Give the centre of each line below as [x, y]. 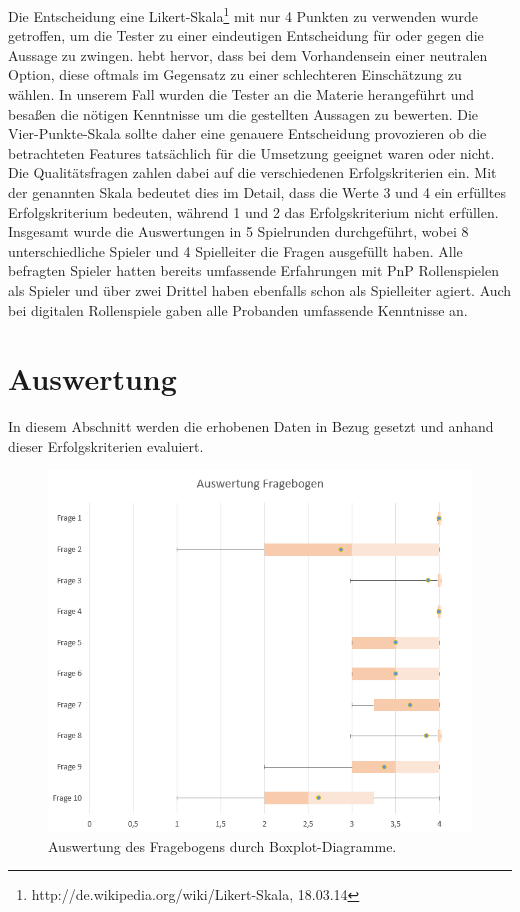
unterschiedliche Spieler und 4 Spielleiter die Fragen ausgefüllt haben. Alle [235, 250]
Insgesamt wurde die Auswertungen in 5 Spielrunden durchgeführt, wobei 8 [238, 231]
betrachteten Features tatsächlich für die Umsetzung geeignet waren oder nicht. [251, 152]
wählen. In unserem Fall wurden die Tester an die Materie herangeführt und [241, 94]
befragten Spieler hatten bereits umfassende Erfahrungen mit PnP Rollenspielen [253, 270]
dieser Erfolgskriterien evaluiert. [106, 445]
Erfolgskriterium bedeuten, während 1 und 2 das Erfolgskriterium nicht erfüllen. [253, 211]
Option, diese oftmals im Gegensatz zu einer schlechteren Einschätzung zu [235, 74]
